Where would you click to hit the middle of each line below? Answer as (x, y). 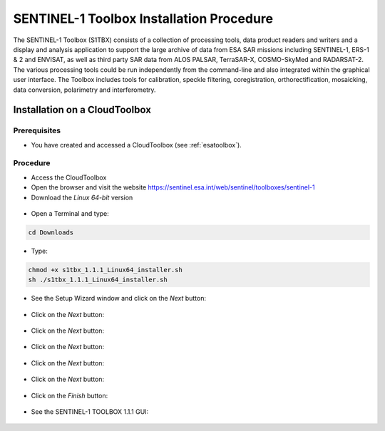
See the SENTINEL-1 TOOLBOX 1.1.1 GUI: (90, 412)
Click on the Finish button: (70, 395)
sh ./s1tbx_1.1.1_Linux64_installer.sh (98, 280)
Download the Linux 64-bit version (82, 197)
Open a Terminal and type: (70, 213)
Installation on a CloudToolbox (82, 110)
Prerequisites (37, 130)
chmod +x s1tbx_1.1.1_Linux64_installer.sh (106, 270)
